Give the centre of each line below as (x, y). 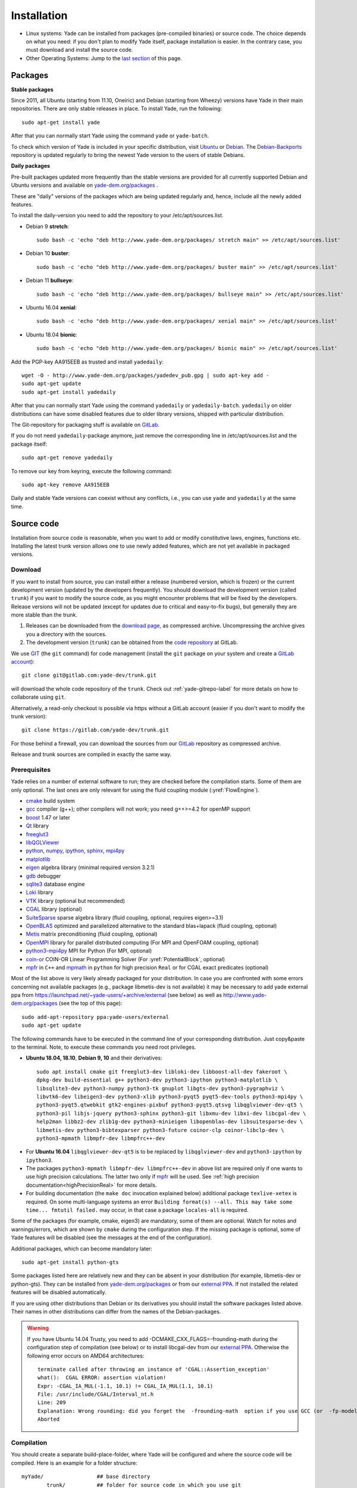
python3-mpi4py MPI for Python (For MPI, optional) (89, 951)
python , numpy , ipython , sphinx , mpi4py (75, 851)
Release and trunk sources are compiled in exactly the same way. (91, 754)
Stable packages (32, 89)
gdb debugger (43, 876)
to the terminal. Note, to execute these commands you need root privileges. (104, 1047)
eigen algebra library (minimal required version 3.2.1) (90, 868)
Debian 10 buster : (48, 254)
